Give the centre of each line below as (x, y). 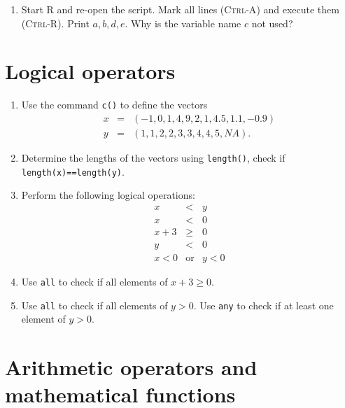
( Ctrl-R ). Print (55, 23)
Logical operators (90, 71)
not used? (272, 23)
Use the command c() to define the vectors (114, 105)
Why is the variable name (186, 23)
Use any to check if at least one (267, 305)
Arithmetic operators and (131, 367)
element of (43, 319)
